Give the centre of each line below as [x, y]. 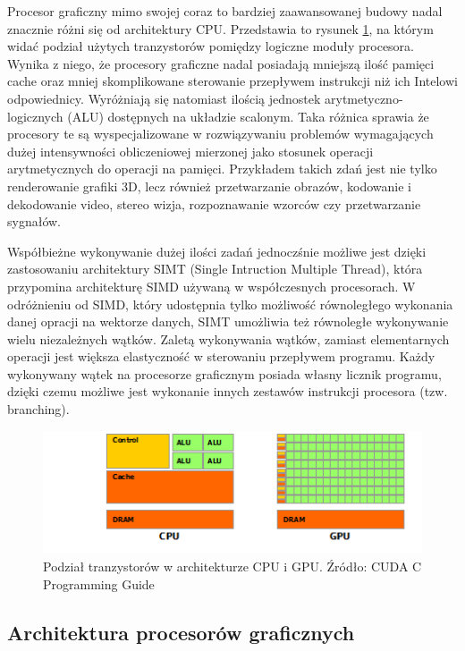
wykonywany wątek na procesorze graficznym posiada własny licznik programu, [224, 373]
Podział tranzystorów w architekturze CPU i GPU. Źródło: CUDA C [232, 566]
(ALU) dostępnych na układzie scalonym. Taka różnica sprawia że [248, 116]
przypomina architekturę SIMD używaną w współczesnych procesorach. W [211, 286]
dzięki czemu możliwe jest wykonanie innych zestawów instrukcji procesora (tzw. [228, 391]
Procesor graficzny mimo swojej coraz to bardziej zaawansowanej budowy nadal [225, 11]
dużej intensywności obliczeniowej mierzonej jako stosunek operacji [190, 151]
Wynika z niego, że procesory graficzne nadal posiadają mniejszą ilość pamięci [221, 63]
